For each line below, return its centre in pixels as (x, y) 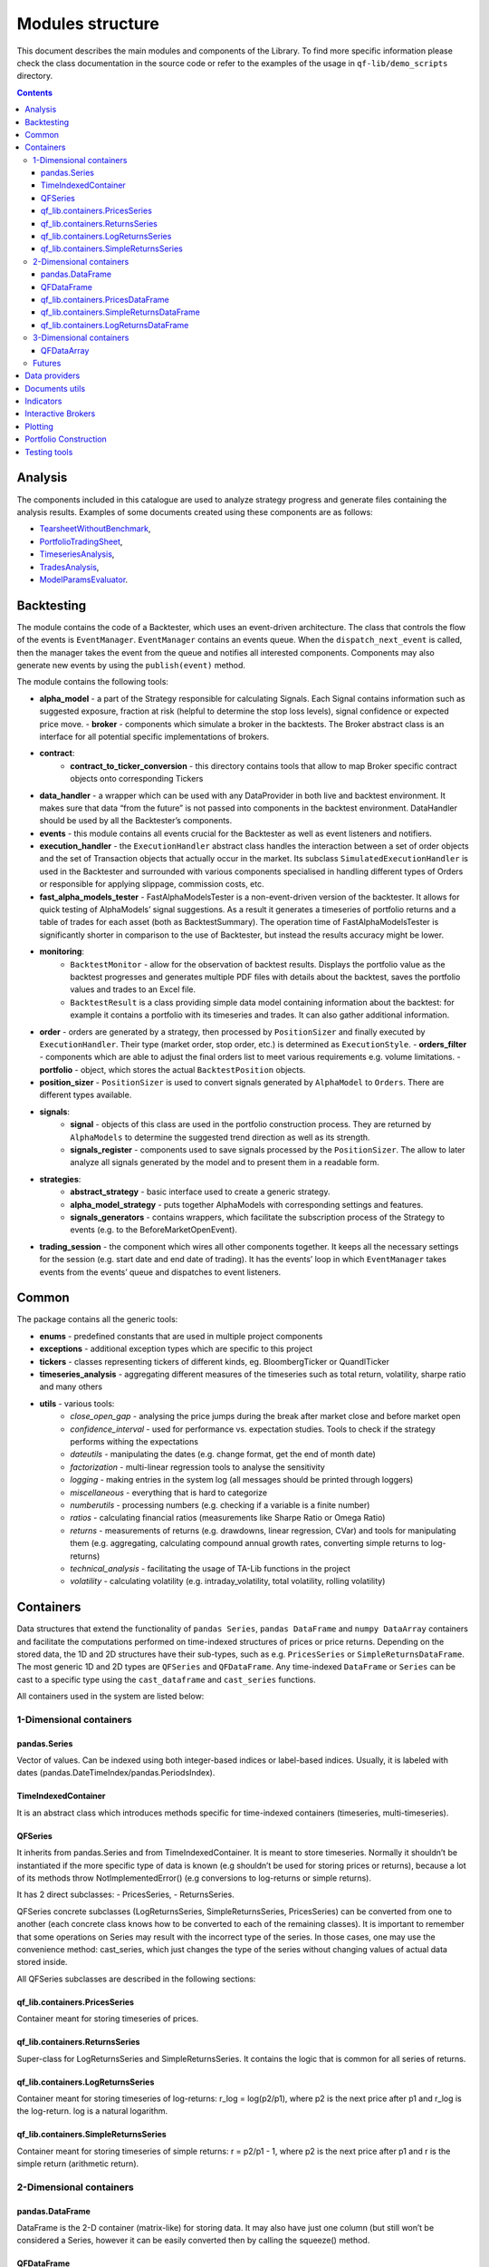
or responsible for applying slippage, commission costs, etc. (152, 884)
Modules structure (88, 24)
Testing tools (49, 452)
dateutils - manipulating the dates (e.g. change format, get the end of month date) (223, 1455)
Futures (47, 363)
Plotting (39, 426)
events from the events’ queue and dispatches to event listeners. (160, 1272)
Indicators (43, 401)
